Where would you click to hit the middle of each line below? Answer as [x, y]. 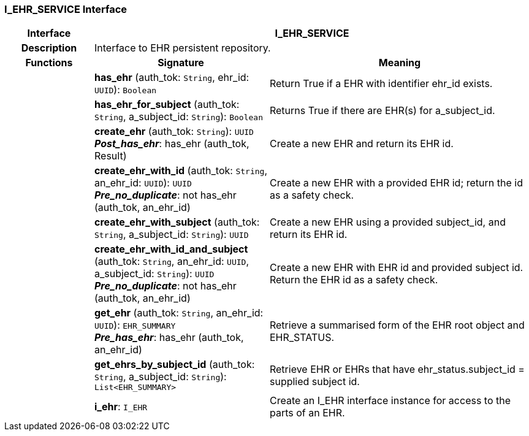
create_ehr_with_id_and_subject [171, 249]
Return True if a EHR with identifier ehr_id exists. [381, 84]
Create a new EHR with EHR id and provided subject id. [396, 268]
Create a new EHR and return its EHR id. [361, 144]
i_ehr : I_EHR [121, 407]
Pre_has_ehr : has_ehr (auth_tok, [169, 338]
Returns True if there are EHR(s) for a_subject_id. [382, 111]
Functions [49, 63]
